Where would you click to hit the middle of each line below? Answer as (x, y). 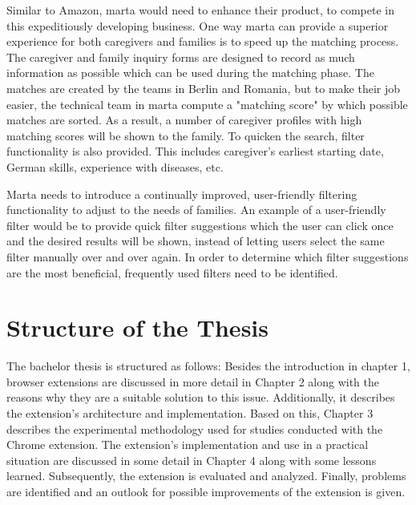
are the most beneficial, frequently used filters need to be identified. (172, 272)
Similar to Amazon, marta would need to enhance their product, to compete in (200, 10)
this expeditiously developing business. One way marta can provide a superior (198, 25)
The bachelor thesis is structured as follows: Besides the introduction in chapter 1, (208, 366)
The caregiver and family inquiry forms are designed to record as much (181, 57)
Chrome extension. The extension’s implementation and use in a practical (188, 444)
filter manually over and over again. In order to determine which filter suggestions (208, 256)
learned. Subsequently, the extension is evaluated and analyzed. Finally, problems (206, 476)
